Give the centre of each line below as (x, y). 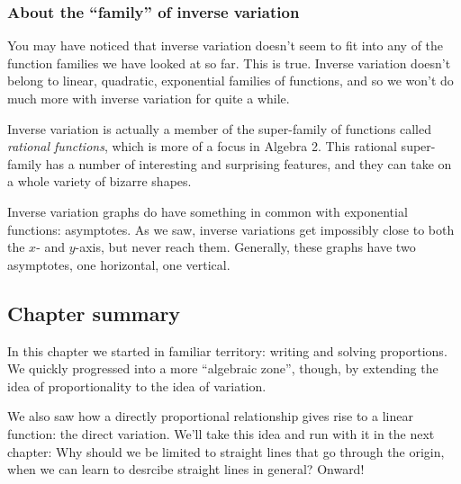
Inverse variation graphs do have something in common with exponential (208, 211)
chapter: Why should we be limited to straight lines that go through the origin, (226, 451)
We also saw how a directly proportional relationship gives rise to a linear (210, 416)
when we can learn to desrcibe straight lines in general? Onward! (186, 469)
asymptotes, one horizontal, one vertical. (119, 264)
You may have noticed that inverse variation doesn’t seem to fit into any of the (226, 45)
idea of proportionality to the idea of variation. (137, 385)
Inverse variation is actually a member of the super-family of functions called (220, 128)
